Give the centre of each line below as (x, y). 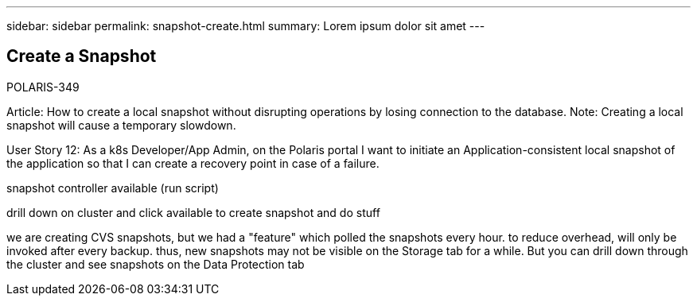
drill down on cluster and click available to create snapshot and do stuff (193, 212)
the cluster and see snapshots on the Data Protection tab (156, 264)
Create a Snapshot (82, 56)
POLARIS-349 (43, 87)
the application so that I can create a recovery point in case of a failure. (193, 163)
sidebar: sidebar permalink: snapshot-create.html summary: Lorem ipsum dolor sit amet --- (246, 26)
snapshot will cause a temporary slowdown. (121, 125)
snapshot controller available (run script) (113, 188)
